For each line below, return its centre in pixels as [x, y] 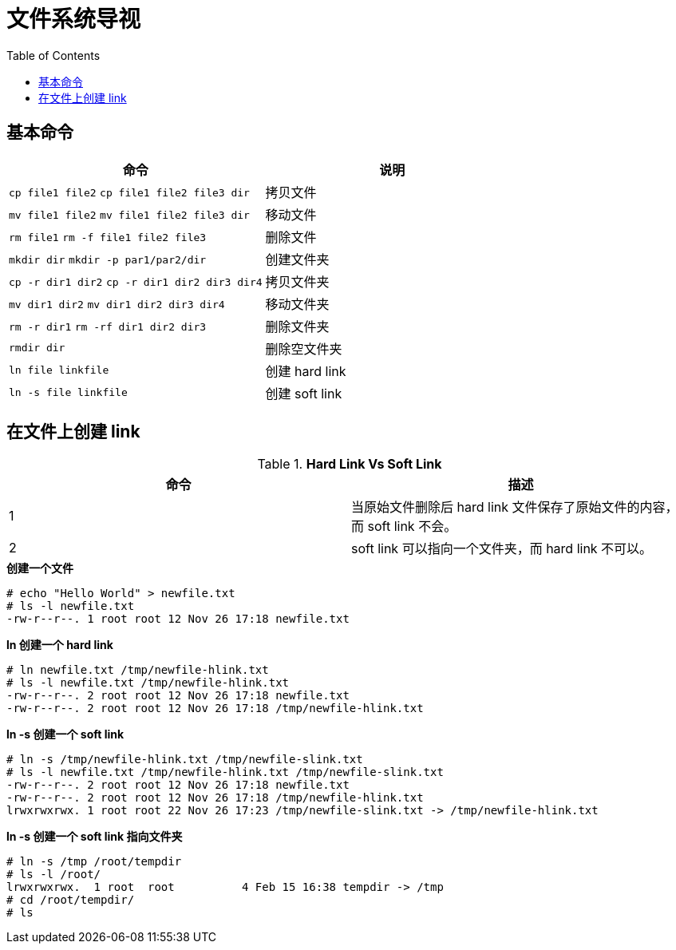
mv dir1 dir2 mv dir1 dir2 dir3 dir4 [117, 304]
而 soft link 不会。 [404, 526]
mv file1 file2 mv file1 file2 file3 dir [129, 215]
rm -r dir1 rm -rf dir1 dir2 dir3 [108, 327]
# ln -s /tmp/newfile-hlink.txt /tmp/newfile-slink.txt [185, 760]
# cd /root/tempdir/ [71, 900]
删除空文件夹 [304, 348]
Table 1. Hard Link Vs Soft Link [350, 464]
